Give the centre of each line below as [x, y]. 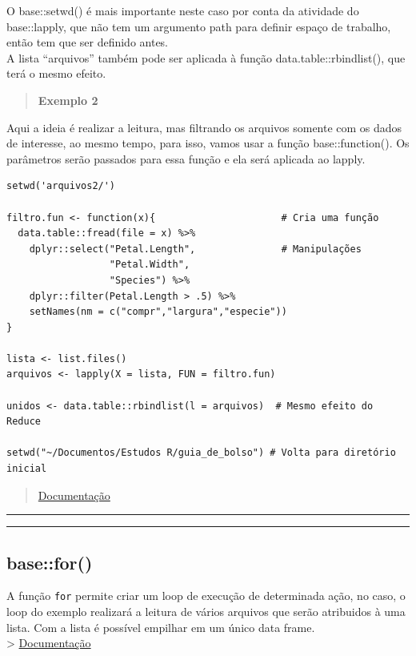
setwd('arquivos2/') [61, 186]
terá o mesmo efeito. [56, 73]
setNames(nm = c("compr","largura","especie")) [158, 312]
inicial [27, 469]
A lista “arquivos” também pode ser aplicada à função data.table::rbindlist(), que [206, 57]
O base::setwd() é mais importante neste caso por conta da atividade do [183, 10]
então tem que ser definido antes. [88, 42]
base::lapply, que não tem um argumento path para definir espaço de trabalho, [199, 26]
